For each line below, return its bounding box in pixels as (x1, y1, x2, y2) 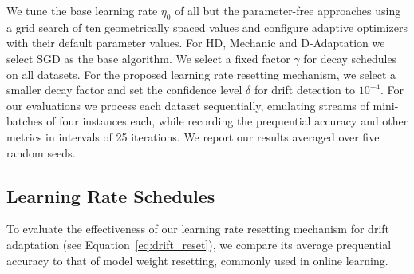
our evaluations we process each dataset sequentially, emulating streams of (6, 97, 369, 113)
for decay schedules (303, 50, 397, 66)
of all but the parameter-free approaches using (175, 2, 401, 18)
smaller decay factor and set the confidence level (6, 81, 242, 98)
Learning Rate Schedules (6, 183, 215, 208)
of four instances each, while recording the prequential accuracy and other (46, 113, 408, 129)
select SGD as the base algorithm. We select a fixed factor (6, 50, 290, 66)
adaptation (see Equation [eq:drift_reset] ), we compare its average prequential (6, 236, 392, 252)
